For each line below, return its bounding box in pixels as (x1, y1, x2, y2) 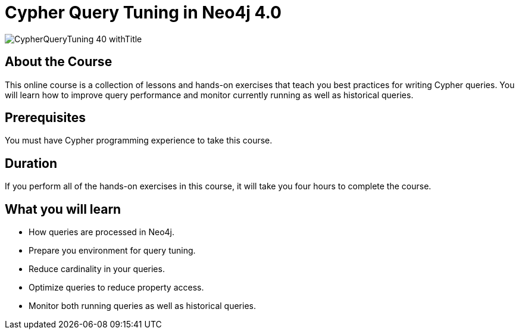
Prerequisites (5, 110, 86, 126)
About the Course (5, 54, 112, 70)
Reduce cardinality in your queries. (29, 264, 165, 274)
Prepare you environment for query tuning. (29, 245, 196, 256)
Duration (5, 155, 58, 171)
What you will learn (5, 201, 121, 217)
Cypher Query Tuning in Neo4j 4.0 (5, 2, 282, 23)
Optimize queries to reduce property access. (29, 282, 204, 293)
